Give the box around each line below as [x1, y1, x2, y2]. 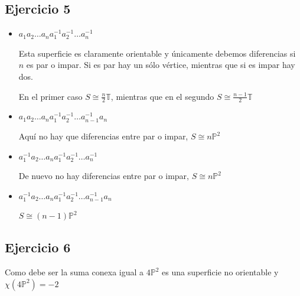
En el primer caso [18, 90, 83, 102]
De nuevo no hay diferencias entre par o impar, [18, 170, 189, 182]
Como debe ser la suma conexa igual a [5, 266, 144, 278]
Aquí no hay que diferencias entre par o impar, [18, 130, 188, 142]
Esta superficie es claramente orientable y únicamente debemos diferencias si [18, 47, 296, 59]
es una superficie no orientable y [162, 266, 279, 278]
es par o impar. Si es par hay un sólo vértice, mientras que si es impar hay [26, 58, 295, 71]
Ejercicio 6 [5, 238, 71, 256]
